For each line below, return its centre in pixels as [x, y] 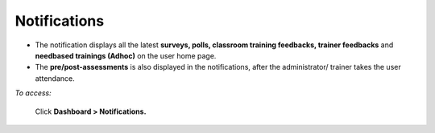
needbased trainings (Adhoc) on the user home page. [126, 55]
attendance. [55, 78]
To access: [33, 93]
